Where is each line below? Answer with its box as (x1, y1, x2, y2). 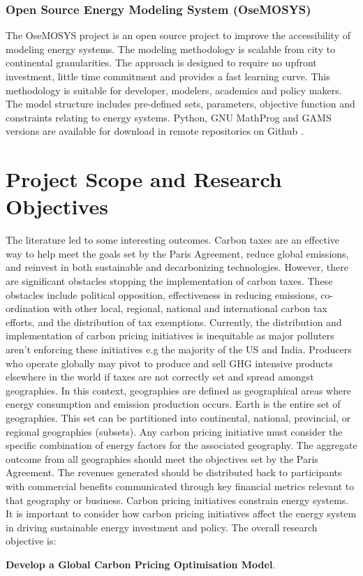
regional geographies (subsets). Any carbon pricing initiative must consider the (6, 424, 343, 438)
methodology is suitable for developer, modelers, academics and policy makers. (6, 82, 342, 97)
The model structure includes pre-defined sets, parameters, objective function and (6, 96, 355, 111)
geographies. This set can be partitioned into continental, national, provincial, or (6, 411, 351, 424)
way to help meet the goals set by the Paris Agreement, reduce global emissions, (6, 246, 349, 260)
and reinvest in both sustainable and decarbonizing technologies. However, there (6, 260, 348, 274)
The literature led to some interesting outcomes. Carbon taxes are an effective (6, 232, 339, 247)
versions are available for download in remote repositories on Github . (6, 124, 304, 138)
